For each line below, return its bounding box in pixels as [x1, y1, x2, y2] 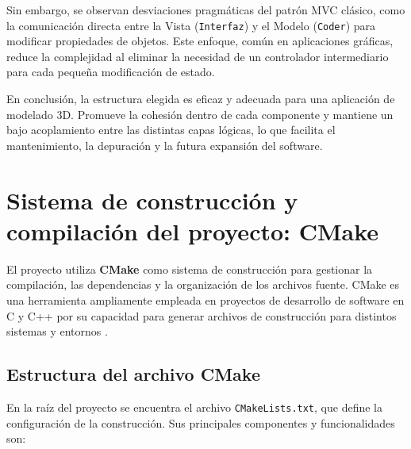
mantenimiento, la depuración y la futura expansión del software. [6, 136, 323, 153]
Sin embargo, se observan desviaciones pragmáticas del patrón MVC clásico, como [6, 2, 405, 17]
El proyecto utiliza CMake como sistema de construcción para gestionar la [6, 260, 373, 277]
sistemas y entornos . [6, 323, 108, 340]
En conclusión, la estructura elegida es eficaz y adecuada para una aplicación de [6, 90, 395, 107]
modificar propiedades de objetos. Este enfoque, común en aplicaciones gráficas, [6, 33, 394, 49]
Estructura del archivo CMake [6, 362, 260, 386]
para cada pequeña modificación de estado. [6, 63, 215, 80]
